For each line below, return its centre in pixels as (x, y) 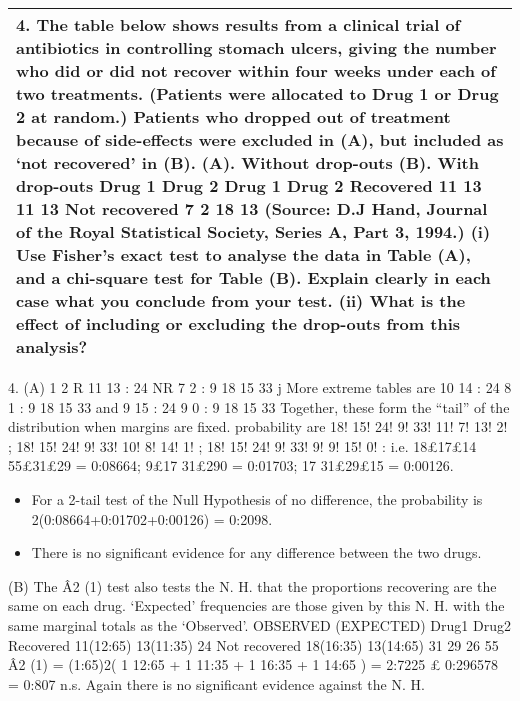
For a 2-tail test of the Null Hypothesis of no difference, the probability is (257, 498)
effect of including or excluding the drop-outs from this (238, 323)
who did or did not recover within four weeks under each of (256, 70)
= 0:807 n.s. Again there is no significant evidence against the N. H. (216, 683)
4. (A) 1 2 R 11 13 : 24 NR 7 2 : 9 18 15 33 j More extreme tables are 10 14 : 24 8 (260, 387)
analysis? (52, 346)
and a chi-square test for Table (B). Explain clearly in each (253, 277)
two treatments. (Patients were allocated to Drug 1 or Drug (257, 93)
